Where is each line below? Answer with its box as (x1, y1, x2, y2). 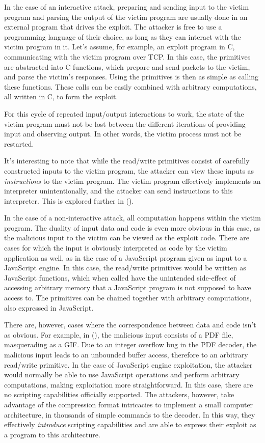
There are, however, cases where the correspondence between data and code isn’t (4, 319, 256, 330)
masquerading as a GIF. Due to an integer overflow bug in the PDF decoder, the (4, 339, 257, 350)
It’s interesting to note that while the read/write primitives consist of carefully (4, 155, 250, 166)
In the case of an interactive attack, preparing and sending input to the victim (4, 2, 249, 12)
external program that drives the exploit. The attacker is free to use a (4, 21, 222, 32)
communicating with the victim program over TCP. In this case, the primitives (4, 51, 251, 62)
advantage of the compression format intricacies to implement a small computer (4, 399, 253, 409)
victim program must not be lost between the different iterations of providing (4, 118, 246, 129)
